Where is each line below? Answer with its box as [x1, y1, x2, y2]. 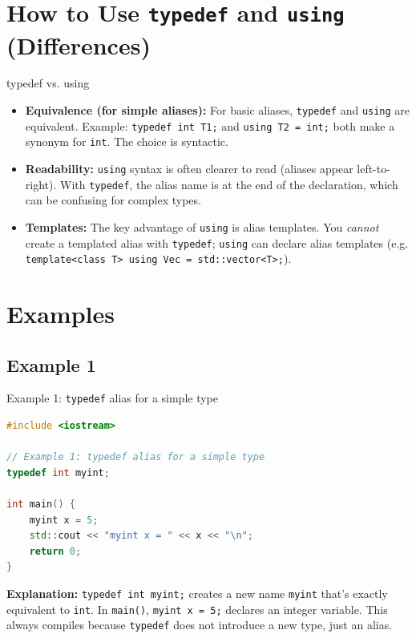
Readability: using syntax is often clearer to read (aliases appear [25, 160, 353, 176]
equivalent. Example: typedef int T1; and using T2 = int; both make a [25, 117, 395, 134]
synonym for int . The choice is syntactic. [25, 133, 228, 150]
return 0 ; [29, 545, 82, 557]
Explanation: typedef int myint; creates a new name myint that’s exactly [6, 585, 388, 602]
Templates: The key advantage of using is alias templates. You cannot [25, 218, 379, 235]
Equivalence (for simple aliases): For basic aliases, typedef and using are [25, 102, 410, 119]
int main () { [6, 499, 75, 511]
